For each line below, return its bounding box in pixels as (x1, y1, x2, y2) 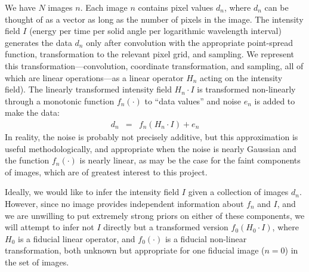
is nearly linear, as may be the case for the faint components (79, 154, 301, 166)
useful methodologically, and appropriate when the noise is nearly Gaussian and (5, 142, 296, 154)
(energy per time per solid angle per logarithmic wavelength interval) (29, 24, 282, 37)
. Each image (80, 1, 128, 13)
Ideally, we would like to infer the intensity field (5, 186, 180, 198)
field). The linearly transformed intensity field (5, 83, 172, 95)
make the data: (5, 106, 60, 119)
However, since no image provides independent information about (5, 197, 244, 209)
